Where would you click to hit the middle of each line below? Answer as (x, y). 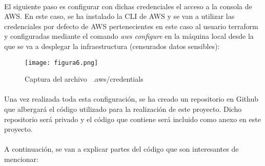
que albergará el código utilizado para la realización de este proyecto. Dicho (123, 109)
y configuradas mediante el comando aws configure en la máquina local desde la (129, 36)
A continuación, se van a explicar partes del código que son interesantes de (121, 149)
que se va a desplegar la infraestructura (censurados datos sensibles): (112, 46)
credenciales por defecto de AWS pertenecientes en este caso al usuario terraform (131, 26)
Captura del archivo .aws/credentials (84, 79)
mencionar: (21, 159)
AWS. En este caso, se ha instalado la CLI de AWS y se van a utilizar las (119, 16)
